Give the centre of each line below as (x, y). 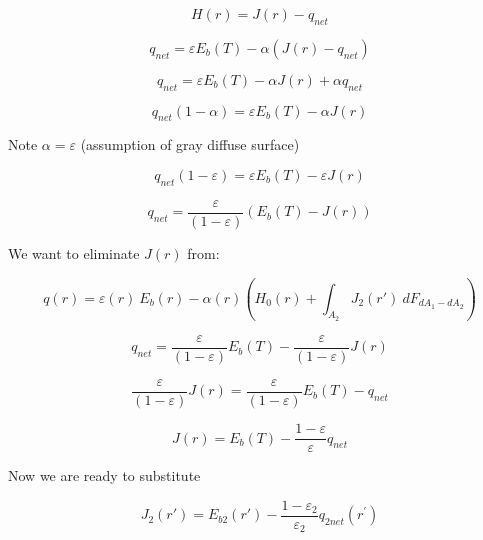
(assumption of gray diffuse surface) (190, 144)
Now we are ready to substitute (104, 475)
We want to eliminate (74, 252)
